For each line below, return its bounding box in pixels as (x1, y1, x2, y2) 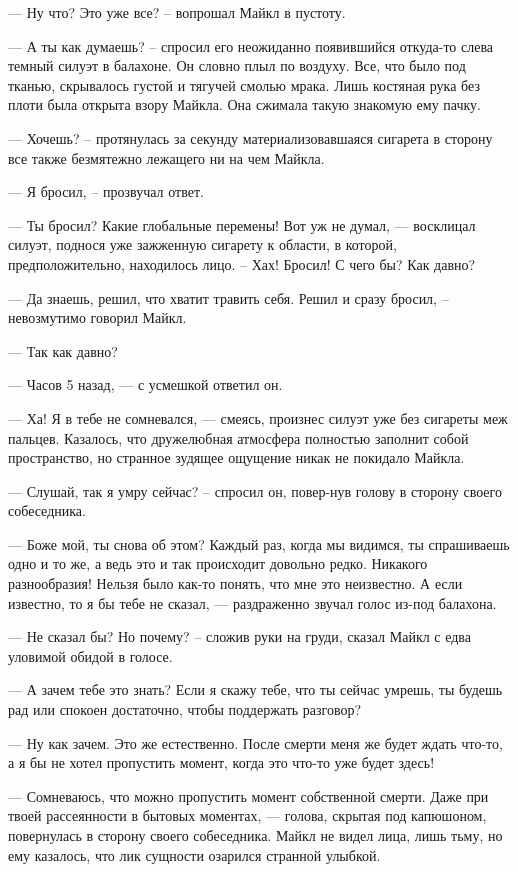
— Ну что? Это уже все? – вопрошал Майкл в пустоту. (8, 2, 346, 22)
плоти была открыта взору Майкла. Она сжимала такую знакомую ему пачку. (8, 94, 482, 115)
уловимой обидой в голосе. (8, 645, 173, 666)
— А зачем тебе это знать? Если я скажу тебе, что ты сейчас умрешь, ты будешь (8, 679, 503, 700)
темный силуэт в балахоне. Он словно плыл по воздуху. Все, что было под (8, 55, 466, 76)
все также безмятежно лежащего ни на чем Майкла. (8, 147, 325, 168)
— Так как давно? (8, 340, 118, 361)
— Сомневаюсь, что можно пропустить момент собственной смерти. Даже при (8, 785, 489, 806)
